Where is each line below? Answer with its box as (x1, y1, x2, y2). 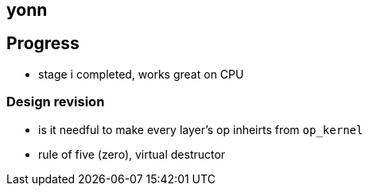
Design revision (6, 94, 105, 110)
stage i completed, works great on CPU (38, 67, 244, 81)
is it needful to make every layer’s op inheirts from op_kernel (38, 122, 363, 136)
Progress (6, 33, 80, 54)
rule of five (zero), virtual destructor (38, 147, 226, 161)
